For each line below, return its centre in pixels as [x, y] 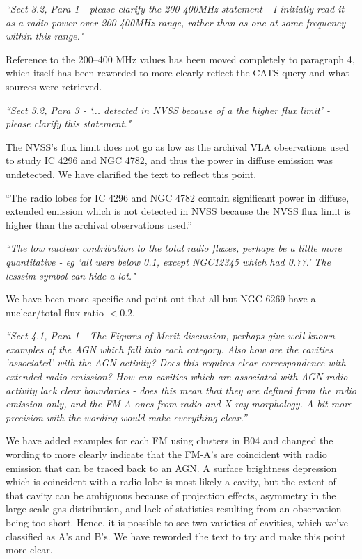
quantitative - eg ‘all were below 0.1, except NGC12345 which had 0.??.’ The [168, 261]
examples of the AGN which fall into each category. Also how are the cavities [170, 349]
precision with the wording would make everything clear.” [126, 417]
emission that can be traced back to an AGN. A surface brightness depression [171, 468]
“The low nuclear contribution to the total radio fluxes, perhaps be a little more [174, 248]
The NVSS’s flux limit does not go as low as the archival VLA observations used [178, 146]
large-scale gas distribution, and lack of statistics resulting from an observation [174, 509]
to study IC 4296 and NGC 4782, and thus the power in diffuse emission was [169, 160]
